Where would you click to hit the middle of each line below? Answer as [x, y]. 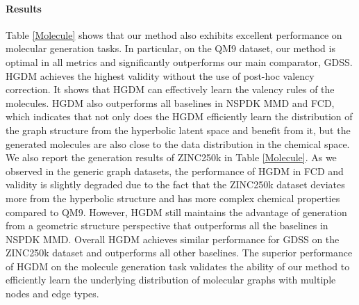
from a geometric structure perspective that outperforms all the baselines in [167, 225]
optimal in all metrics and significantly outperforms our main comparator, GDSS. [179, 61]
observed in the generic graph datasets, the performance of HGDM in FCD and [175, 171]
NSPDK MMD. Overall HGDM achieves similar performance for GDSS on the [173, 239]
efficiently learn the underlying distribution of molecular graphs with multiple [171, 280]
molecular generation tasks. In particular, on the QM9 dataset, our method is [170, 48]
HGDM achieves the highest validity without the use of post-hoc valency [160, 75]
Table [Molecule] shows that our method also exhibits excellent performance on [174, 34]
